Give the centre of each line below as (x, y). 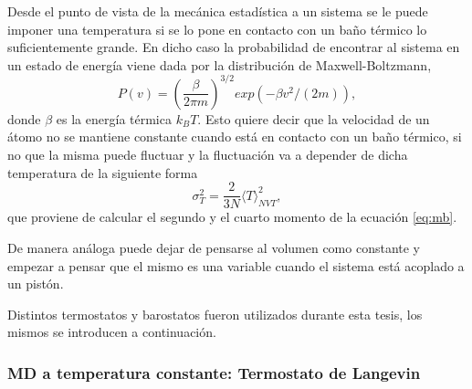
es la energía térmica (114, 118)
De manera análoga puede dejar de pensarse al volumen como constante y (214, 247)
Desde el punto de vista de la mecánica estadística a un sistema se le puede (218, 11)
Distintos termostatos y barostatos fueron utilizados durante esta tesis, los (215, 314)
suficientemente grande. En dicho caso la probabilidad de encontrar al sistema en (234, 47)
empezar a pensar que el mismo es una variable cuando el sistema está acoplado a (236, 265)
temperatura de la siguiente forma (103, 172)
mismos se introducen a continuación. (112, 332)
